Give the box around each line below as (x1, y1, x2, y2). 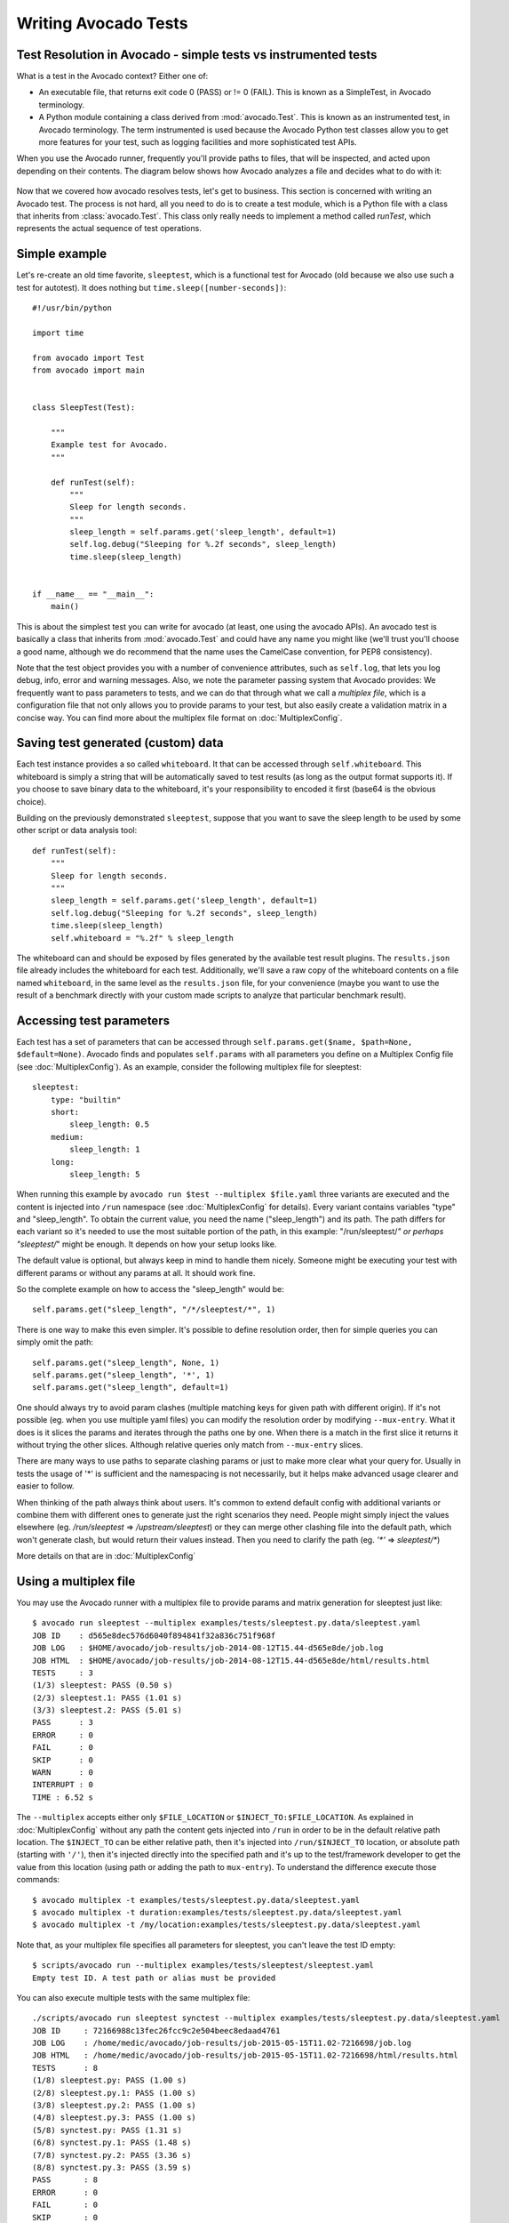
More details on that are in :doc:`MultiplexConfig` (16, 1551, 196, 1561)
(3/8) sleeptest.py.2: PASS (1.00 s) (32, 2100, 197, 2111)
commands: (16, 1874, 60, 1885)
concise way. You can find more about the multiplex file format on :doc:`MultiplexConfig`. (16, 712, 343, 723)
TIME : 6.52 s (32, 1792, 93, 1802)
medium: (50, 1132, 84, 1142)
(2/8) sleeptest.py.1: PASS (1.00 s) (32, 2088, 197, 2098)
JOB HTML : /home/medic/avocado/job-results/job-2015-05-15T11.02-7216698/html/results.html (32, 2050, 459, 2060)
